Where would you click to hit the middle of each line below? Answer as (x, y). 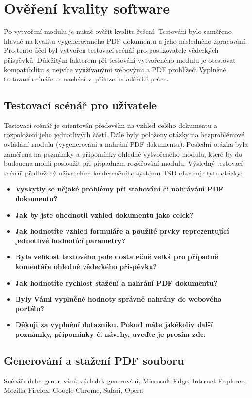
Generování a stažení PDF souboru (94, 360)
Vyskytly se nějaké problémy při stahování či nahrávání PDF (119, 189)
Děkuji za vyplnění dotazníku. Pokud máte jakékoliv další (114, 325)
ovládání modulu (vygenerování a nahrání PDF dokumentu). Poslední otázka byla (126, 144)
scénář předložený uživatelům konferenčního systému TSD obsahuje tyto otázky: (123, 172)
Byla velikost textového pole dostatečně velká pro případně (117, 257)
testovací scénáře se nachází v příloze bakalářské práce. (86, 79)
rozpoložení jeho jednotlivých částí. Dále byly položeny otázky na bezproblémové (124, 135)
